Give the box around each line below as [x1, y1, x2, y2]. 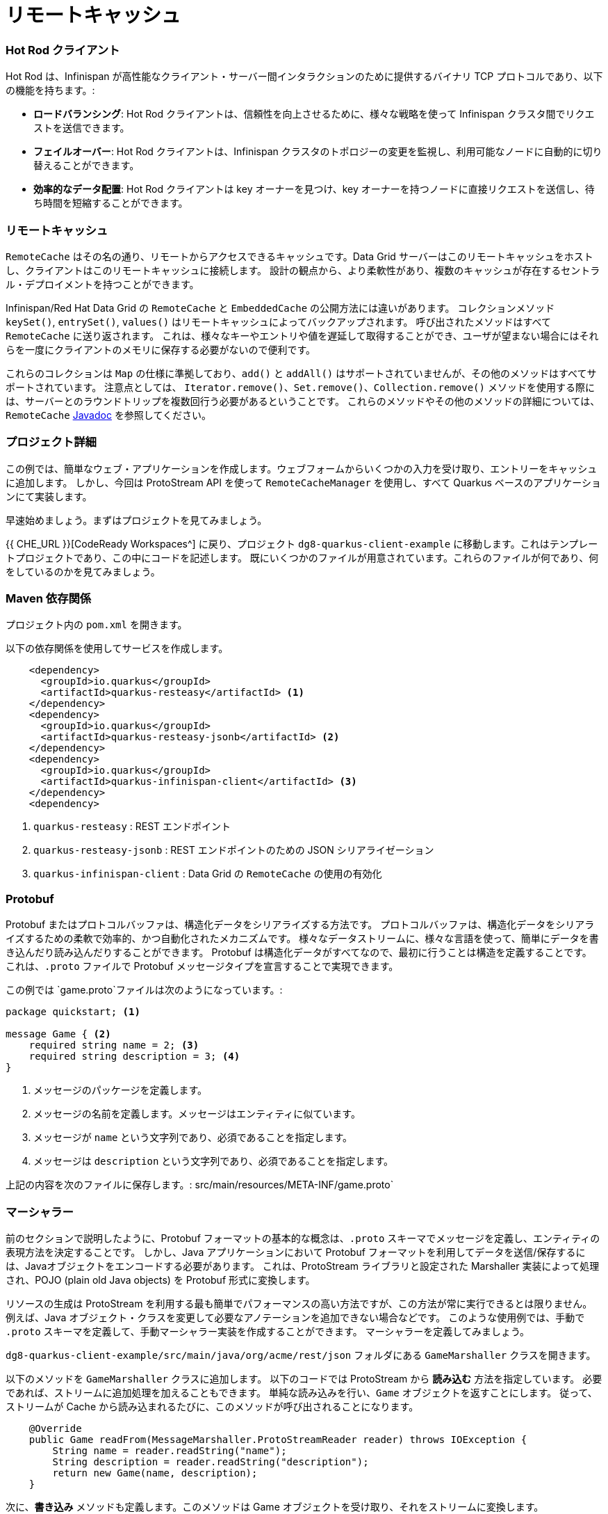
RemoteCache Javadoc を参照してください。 [6, 408, 212, 421]
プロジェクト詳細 [6, 435, 97, 449]
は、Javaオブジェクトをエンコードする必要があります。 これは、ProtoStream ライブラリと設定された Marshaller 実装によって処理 [6, 1259, 600, 1272]
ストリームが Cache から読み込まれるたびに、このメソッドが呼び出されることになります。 [6, 1400, 419, 1412]
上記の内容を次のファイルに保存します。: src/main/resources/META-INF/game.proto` [6, 1179, 394, 1191]
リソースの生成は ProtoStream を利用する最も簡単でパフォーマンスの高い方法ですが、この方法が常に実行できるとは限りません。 [6, 1297, 593, 1309]
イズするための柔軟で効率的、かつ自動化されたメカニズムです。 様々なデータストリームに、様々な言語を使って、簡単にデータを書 [6, 932, 599, 945]
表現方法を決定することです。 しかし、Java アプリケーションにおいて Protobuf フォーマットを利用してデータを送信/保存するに [6, 1245, 586, 1258]
